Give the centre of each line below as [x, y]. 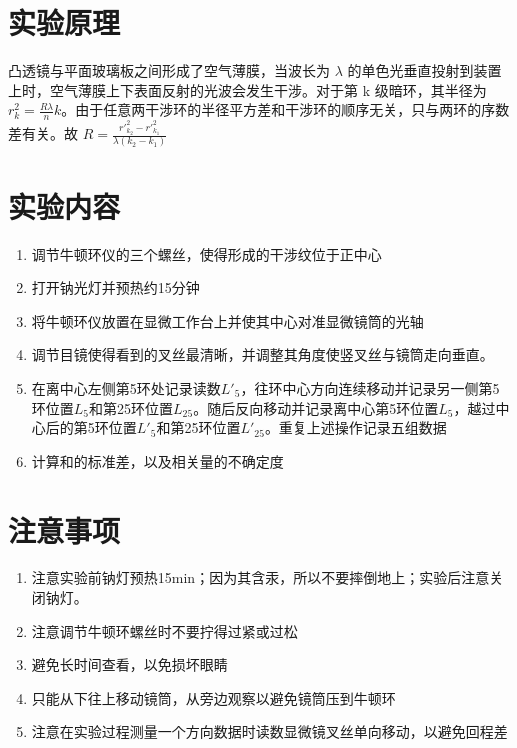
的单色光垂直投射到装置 [424, 70]
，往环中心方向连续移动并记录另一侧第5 [370, 387]
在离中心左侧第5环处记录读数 [126, 387]
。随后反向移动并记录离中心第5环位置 [316, 407]
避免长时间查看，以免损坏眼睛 [129, 664]
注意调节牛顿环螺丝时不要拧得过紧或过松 [164, 630]
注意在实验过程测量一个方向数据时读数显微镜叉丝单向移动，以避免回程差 [269, 731]
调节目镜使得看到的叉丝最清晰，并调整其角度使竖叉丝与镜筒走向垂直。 [262, 354]
